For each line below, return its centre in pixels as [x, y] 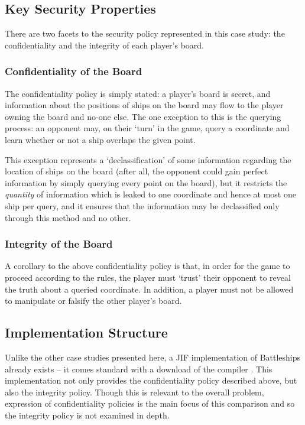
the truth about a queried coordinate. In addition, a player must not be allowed [149, 289]
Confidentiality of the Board [74, 71]
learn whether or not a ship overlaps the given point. [100, 139]
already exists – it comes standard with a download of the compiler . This [139, 369]
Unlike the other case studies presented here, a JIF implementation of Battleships [153, 357]
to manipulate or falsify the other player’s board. [93, 301]
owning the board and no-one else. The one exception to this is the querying [143, 116]
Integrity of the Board [59, 244]
